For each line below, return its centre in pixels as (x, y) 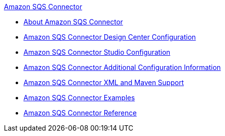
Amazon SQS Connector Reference (80, 113)
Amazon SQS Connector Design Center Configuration (110, 37)
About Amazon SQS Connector (73, 22)
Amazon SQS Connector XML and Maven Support (104, 82)
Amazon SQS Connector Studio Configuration (97, 52)
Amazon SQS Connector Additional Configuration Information (122, 67)
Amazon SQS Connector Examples (79, 98)
